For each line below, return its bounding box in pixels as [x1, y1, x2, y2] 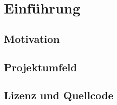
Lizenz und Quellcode [4, 88, 114, 103]
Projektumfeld [4, 59, 77, 74]
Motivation [4, 31, 60, 46]
